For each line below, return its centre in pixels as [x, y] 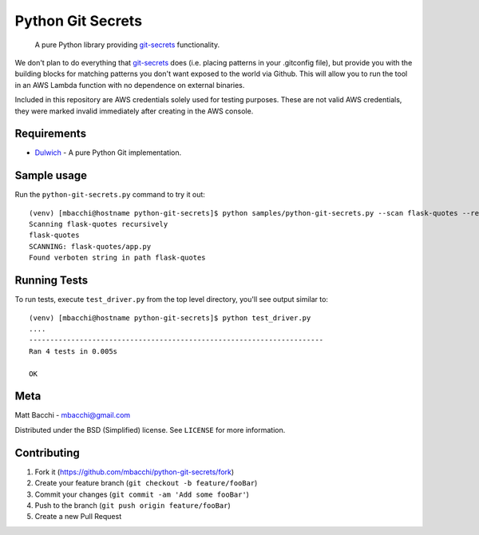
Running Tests [51, 281]
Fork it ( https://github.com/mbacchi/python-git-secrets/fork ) [135, 472]
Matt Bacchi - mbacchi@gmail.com [73, 415]
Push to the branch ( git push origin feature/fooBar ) [133, 505]
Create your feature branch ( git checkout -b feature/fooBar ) [146, 483]
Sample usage [51, 176]
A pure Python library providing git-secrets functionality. [127, 45]
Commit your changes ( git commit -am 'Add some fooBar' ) [142, 494]
